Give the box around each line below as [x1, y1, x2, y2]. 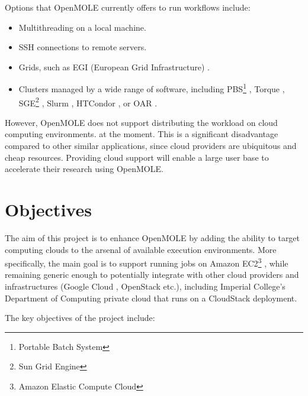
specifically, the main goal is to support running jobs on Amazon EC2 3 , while [5, 255, 288, 269]
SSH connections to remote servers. [18, 41, 147, 53]
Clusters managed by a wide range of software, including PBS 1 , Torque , [18, 81, 285, 95]
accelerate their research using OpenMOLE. [5, 163, 163, 175]
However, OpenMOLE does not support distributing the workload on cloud [5, 116, 278, 128]
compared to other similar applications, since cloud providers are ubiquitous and [5, 139, 297, 152]
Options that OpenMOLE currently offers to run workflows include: [5, 1, 251, 13]
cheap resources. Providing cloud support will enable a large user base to [5, 151, 269, 163]
